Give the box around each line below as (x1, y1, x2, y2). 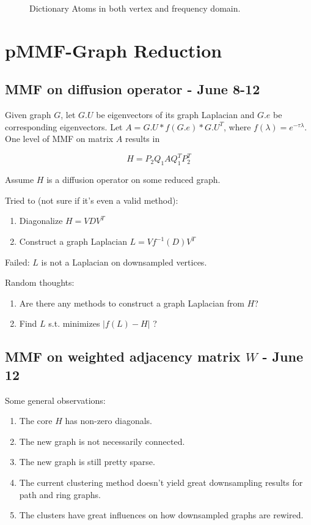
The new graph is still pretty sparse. (19, 455, 155, 468)
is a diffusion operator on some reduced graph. (46, 173, 221, 186)
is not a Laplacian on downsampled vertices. (41, 255, 207, 268)
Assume (5, 173, 34, 186)
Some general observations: (5, 393, 106, 406)
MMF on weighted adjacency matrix (5, 347, 241, 366)
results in (125, 132, 160, 145)
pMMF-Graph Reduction (5, 37, 222, 62)
